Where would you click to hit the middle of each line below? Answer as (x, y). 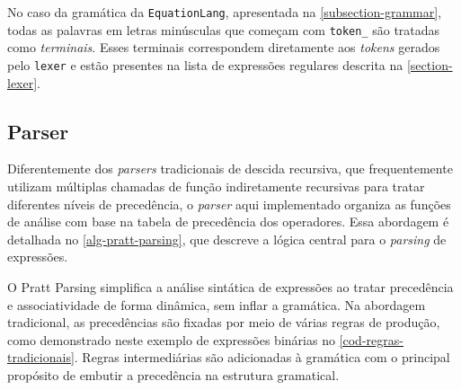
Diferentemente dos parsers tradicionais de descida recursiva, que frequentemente (230, 168)
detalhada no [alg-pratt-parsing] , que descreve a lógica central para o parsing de (227, 239)
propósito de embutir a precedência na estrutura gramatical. (173, 374)
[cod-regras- (371, 339)
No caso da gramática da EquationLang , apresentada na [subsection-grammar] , (225, 12)
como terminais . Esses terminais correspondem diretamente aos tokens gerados (224, 47)
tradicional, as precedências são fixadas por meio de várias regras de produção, (224, 322)
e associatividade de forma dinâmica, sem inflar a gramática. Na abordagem (217, 304)
